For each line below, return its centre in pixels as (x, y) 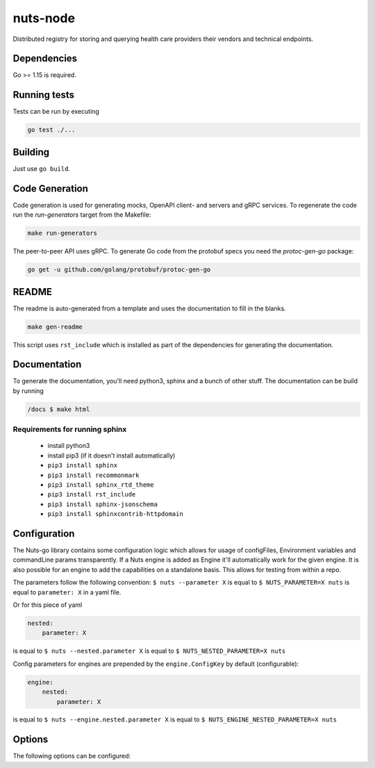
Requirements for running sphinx (70, 429)
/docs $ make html (59, 409)
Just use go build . (42, 168)
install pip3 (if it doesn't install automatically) (111, 456)
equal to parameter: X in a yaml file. (67, 592)
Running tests (44, 95)
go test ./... (51, 130)
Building (31, 152)
